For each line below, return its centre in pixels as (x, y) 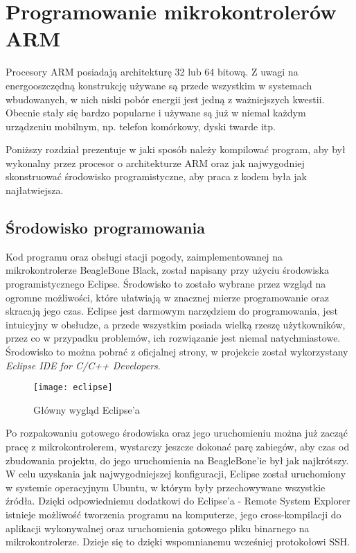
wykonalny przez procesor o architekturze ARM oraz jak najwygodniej (155, 163)
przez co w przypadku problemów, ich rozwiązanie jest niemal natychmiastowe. (173, 338)
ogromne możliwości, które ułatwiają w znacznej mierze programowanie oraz (167, 297)
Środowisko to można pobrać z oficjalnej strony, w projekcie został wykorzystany (177, 352)
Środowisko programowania (105, 228)
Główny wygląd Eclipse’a (87, 409)
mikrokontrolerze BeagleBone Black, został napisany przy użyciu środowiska (167, 270)
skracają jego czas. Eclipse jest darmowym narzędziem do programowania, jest (172, 311)
